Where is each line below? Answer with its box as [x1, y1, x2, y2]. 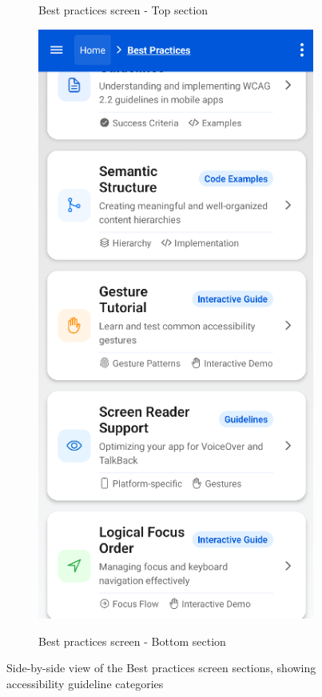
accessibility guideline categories [6, 675, 164, 691]
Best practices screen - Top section [38, 2, 209, 18]
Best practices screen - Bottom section [38, 632, 226, 649]
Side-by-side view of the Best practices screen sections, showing [6, 659, 316, 676]
